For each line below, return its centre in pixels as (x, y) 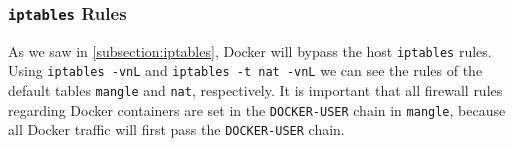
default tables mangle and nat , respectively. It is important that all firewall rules (255, 90)
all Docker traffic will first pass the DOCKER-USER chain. (176, 129)
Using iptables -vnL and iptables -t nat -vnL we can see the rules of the (245, 70)
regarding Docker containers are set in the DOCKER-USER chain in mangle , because (257, 109)
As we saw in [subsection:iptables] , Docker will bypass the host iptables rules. (250, 50)
